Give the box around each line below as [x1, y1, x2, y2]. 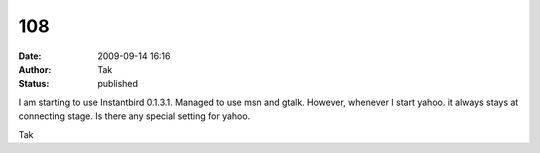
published [97, 78, 139, 90]
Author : [18, 63, 52, 75]
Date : [18, 50, 42, 62]
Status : [18, 78, 50, 90]
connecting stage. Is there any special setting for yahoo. [18, 110, 251, 122]
